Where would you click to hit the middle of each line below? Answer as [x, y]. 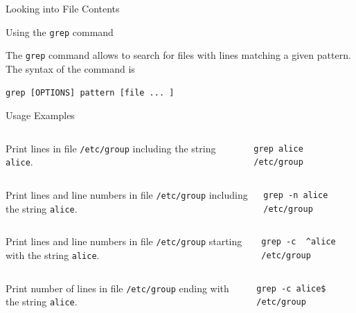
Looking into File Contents [63, 8]
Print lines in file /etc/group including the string [111, 148]
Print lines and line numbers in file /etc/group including [127, 195]
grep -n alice [296, 195]
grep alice [278, 149]
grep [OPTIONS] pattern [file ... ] [90, 92]
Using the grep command [60, 32]
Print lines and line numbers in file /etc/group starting [124, 241]
